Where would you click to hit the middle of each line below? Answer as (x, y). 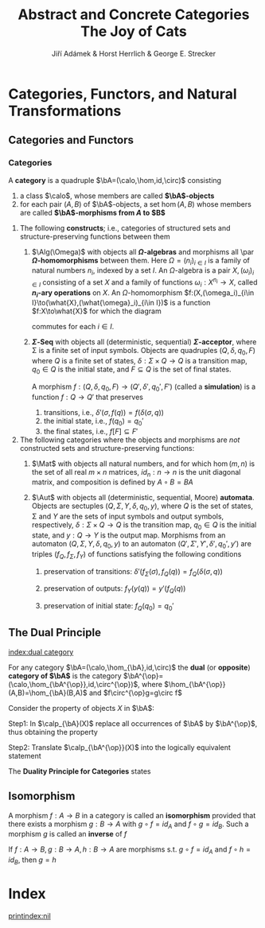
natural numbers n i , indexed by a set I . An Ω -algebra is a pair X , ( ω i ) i (143, 272)
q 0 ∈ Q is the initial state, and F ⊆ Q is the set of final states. (132, 370)
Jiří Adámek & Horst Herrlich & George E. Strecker (134, 53)
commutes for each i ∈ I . (73, 327)
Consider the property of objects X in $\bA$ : (82, 708)
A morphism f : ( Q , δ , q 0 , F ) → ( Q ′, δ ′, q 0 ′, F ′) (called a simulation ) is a (144, 387)
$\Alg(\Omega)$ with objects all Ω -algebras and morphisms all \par (143, 251)
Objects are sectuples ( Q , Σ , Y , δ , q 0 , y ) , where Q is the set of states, (142, 507)
